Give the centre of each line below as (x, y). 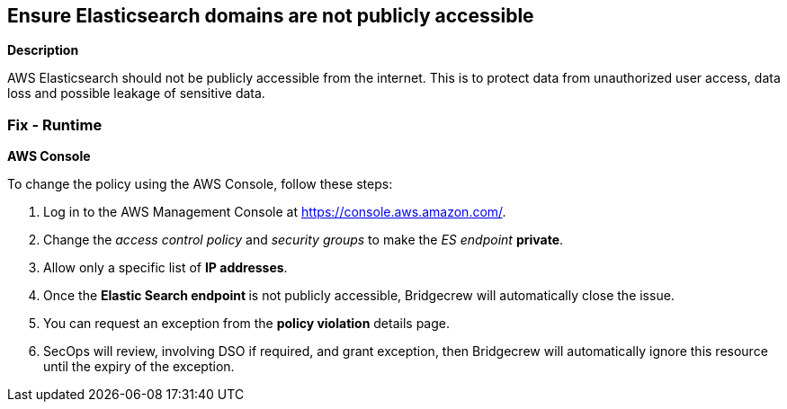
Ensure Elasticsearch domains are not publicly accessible (271, 16)
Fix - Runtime (55, 124)
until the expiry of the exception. (139, 367)
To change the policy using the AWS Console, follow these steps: (200, 184)
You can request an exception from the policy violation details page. (247, 324)
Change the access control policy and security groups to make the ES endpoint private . (304, 240)
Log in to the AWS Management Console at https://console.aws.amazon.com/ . (275, 212)
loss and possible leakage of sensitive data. (136, 93)
